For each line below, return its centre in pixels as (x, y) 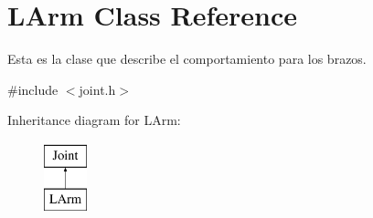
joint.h (97, 89)
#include (33, 89)
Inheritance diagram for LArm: (94, 120)
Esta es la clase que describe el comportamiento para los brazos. (187, 59)
